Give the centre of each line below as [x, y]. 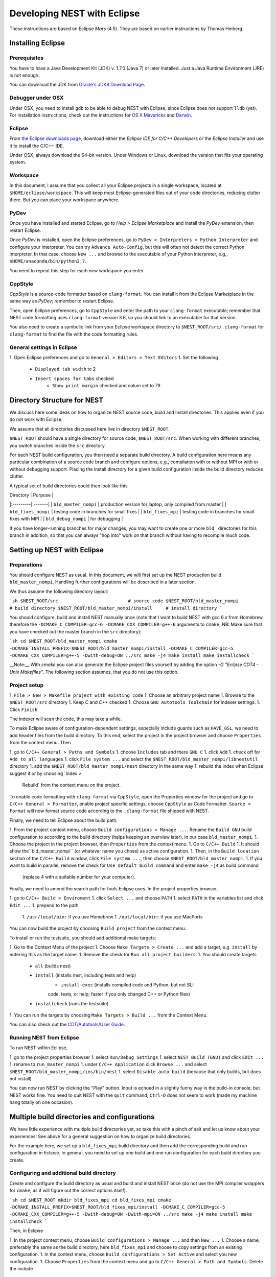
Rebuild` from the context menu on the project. [72, 785]
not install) [20, 1079]
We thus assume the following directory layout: [59, 591]
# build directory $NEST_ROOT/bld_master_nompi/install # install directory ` [116, 608]
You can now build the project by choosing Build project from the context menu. [98, 928]
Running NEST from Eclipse [44, 1038]
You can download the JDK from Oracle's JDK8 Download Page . [77, 85]
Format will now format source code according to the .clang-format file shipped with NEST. [109, 811]
